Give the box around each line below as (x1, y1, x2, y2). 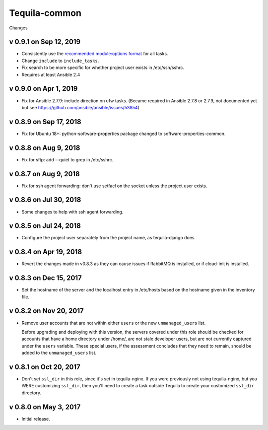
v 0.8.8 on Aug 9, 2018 (9, 143, 80, 152)
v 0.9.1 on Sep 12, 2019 (9, 38, 81, 46)
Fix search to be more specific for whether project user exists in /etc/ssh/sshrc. (21, 65, 185, 71)
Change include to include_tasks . (21, 58, 99, 64)
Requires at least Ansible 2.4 (21, 72, 80, 77)
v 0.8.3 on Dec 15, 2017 (9, 274, 82, 283)
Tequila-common (9, 7, 82, 18)
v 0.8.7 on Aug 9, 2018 (9, 169, 80, 178)
